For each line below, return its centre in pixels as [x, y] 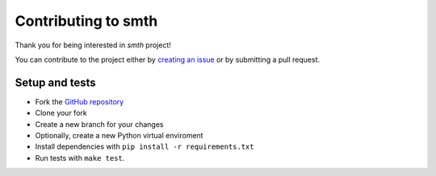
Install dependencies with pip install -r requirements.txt [145, 147]
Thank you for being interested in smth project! [93, 45]
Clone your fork [61, 113]
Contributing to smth [86, 21]
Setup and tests [55, 82]
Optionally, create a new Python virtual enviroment [119, 136]
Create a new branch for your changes [99, 124]
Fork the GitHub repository [80, 101]
